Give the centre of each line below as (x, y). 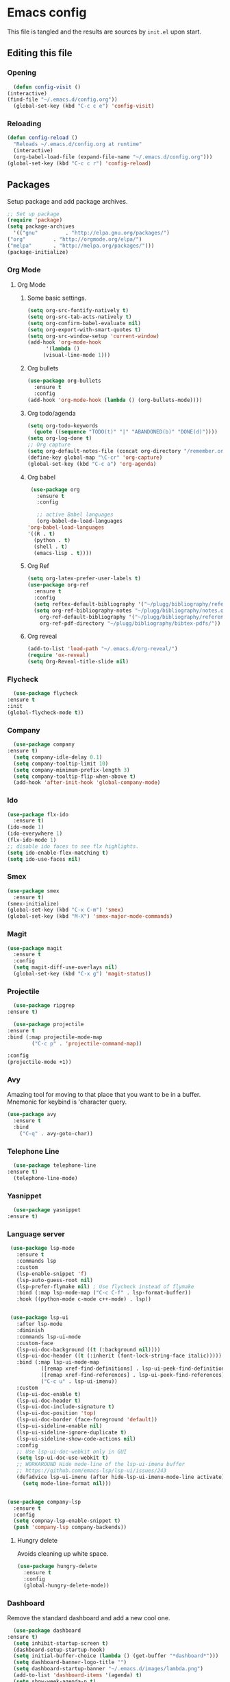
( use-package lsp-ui (39, 1318)
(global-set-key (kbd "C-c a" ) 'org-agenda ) (92, 464)
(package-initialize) (38, 252)
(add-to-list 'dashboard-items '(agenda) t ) (78, 1675)
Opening (22, 73)
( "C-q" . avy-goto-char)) (56, 1134)
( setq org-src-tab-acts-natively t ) (79, 317)
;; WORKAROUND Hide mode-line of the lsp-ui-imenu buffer (101, 1465)
